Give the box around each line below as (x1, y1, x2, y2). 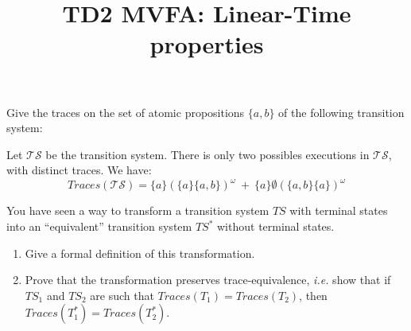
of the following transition (278, 103, 405, 120)
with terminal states (289, 202, 388, 219)
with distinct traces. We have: (6, 162, 152, 178)
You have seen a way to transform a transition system (6, 202, 269, 219)
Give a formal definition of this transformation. (25, 244, 255, 261)
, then (299, 286, 328, 303)
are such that (90, 286, 154, 303)
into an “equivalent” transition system (6, 218, 192, 235)
